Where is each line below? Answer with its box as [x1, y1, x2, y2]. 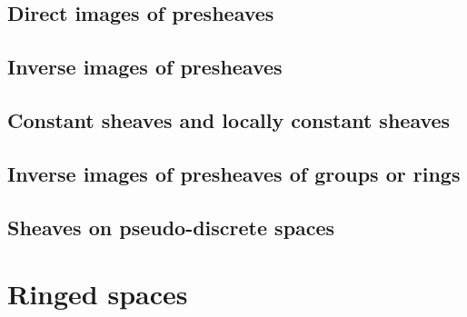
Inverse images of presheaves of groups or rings [7, 159, 461, 187]
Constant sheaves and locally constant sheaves [7, 105, 451, 134]
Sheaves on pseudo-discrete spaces [7, 213, 335, 241]
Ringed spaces [7, 275, 188, 312]
